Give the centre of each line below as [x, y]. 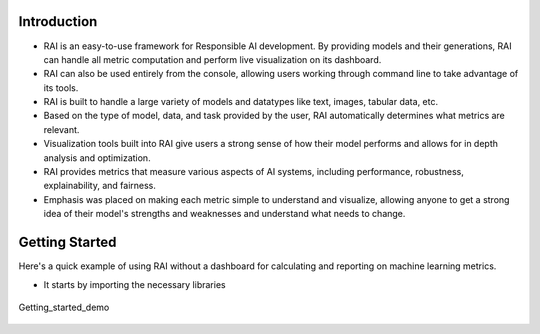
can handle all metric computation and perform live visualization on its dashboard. [212, 59]
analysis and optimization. [97, 157]
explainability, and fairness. [100, 186]
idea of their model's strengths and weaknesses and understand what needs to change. [224, 214]
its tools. [61, 87]
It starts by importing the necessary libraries [134, 284]
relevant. [61, 129]
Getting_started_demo [64, 307]
